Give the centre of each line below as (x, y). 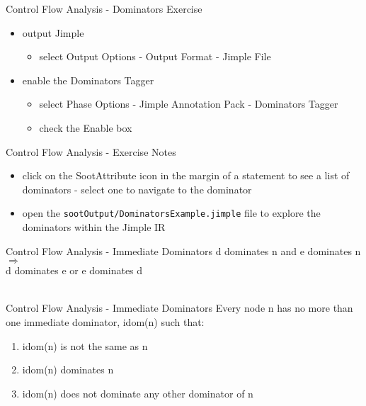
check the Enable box (86, 127)
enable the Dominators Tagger (88, 80)
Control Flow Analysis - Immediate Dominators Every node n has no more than (179, 308)
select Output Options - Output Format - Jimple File (155, 56)
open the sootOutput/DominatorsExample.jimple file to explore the (171, 213)
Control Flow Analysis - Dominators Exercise (104, 9)
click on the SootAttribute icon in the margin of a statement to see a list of (186, 175)
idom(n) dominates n (68, 370)
